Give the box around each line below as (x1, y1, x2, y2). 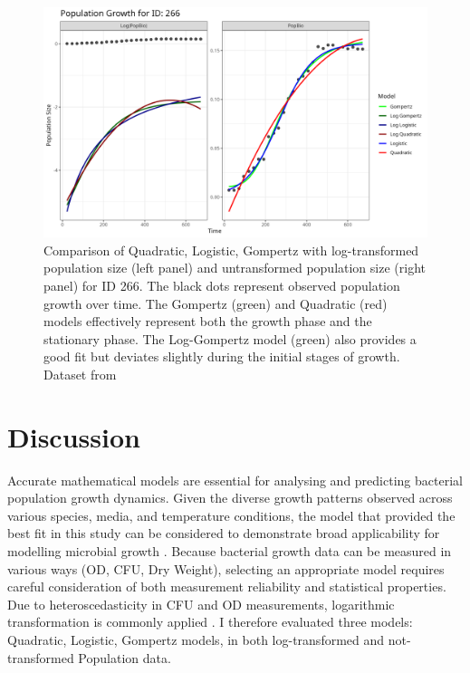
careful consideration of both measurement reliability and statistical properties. (7, 577, 446, 596)
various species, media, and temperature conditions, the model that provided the (7, 505, 456, 524)
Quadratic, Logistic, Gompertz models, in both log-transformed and (7, 630, 385, 649)
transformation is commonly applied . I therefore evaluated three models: (7, 612, 413, 631)
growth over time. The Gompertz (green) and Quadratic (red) (43, 293, 388, 312)
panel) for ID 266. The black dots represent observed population (43, 276, 400, 295)
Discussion (7, 418, 140, 455)
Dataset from (43, 364, 117, 383)
